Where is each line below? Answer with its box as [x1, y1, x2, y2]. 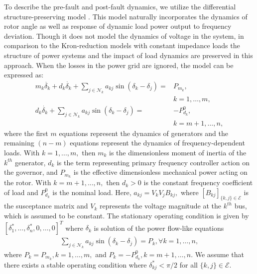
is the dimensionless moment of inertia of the [109, 147, 247, 157]
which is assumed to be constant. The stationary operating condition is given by [4, 210, 249, 221]
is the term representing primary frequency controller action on [56, 157, 250, 167]
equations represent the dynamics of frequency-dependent [70, 137, 245, 148]
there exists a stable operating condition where [4, 259, 147, 270]
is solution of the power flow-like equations [94, 222, 224, 233]
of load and [4, 187, 38, 197]
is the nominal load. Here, [52, 187, 131, 197]
